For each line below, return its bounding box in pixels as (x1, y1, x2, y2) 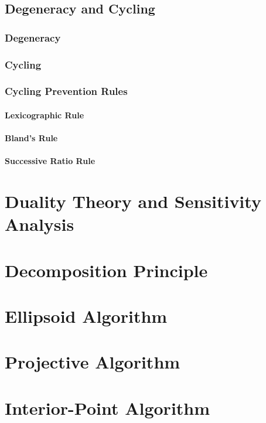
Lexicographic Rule (5, 108, 84, 121)
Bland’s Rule (5, 132, 58, 144)
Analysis (5, 212, 74, 236)
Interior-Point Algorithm (5, 395, 210, 419)
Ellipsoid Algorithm (5, 304, 168, 328)
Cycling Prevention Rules (5, 84, 128, 98)
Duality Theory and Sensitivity (5, 189, 261, 213)
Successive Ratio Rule (5, 155, 96, 167)
